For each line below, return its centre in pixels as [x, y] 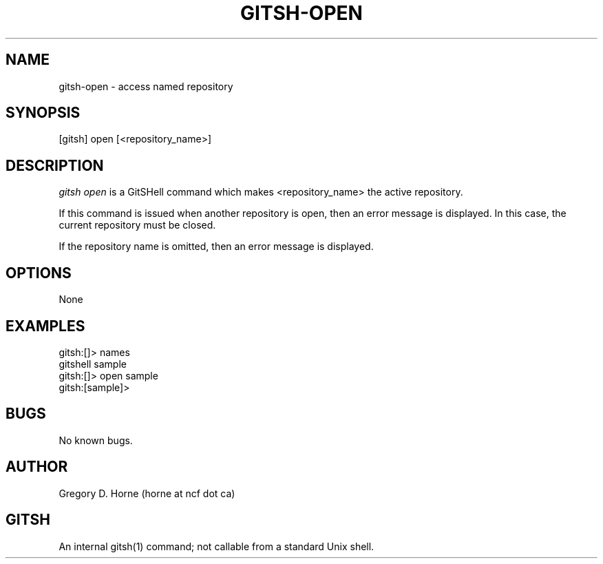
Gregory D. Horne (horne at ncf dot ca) [147, 493]
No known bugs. [96, 440]
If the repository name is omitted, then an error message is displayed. [216, 247]
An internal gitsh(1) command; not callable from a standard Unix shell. [216, 546]
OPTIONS [39, 273]
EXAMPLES [45, 326]
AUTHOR [37, 467]
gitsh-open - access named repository [146, 86]
